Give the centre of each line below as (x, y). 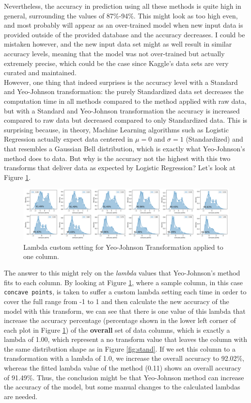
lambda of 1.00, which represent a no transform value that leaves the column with (126, 339)
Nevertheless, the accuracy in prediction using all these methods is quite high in (123, 6)
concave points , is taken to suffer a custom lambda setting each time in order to (125, 292)
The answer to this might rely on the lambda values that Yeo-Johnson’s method (122, 273)
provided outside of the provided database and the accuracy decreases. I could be (125, 34)
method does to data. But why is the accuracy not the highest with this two (117, 158)
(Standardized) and (214, 139)
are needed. (21, 396)
